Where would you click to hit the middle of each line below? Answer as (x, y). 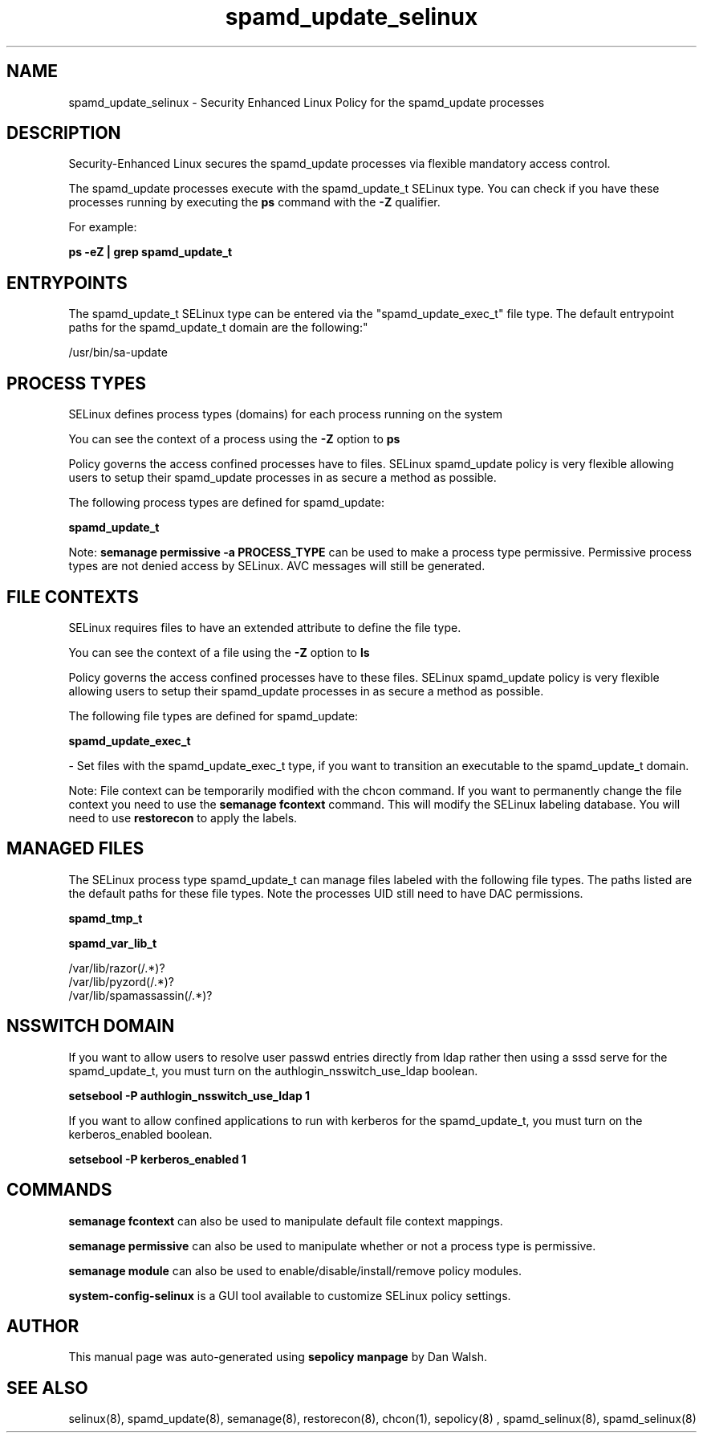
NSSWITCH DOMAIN (91, 1026)
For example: (103, 227)
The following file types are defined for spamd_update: (213, 715)
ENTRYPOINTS (67, 283)
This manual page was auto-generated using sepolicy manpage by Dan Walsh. (278, 1357)
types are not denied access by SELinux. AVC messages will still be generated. (277, 566)
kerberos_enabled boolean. (140, 1134)
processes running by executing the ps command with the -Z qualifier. (254, 202)
